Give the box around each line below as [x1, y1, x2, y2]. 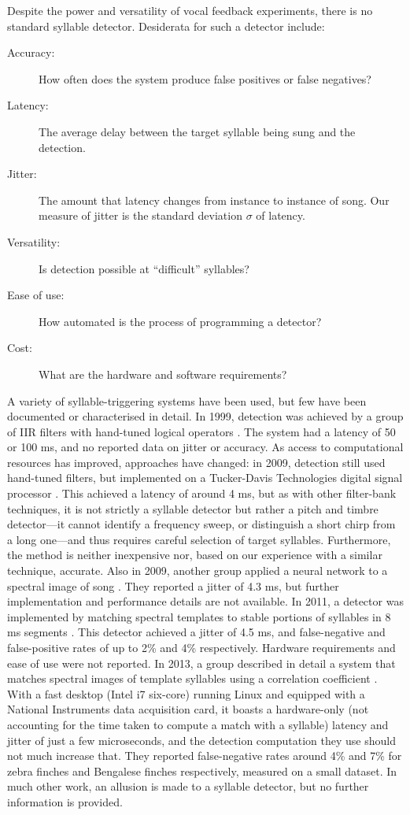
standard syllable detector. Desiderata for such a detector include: [7, 17, 325, 34]
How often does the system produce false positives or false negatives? [39, 70, 371, 87]
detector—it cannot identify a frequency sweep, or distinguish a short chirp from [7, 516, 396, 532]
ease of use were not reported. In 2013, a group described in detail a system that [7, 654, 396, 671]
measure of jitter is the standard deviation [39, 207, 242, 224]
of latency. [256, 207, 305, 224]
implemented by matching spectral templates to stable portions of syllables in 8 [7, 608, 391, 624]
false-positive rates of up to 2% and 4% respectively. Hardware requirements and [7, 639, 396, 655]
